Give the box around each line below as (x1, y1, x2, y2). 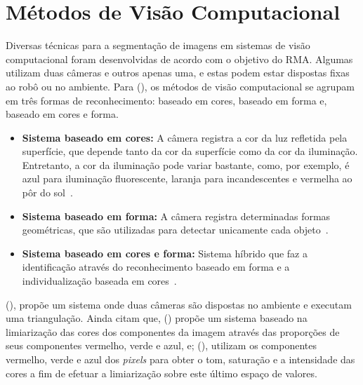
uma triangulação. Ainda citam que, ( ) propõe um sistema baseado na (6, 311, 308, 325)
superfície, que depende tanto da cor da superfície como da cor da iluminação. (22, 144, 358, 158)
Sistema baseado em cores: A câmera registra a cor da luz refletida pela (22, 130, 348, 144)
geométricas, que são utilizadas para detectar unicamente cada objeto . (22, 222, 329, 237)
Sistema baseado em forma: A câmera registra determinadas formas (22, 208, 331, 223)
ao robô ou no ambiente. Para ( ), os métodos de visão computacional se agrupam (6, 79, 355, 93)
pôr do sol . (22, 185, 73, 200)
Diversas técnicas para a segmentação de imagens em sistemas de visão (6, 38, 310, 53)
